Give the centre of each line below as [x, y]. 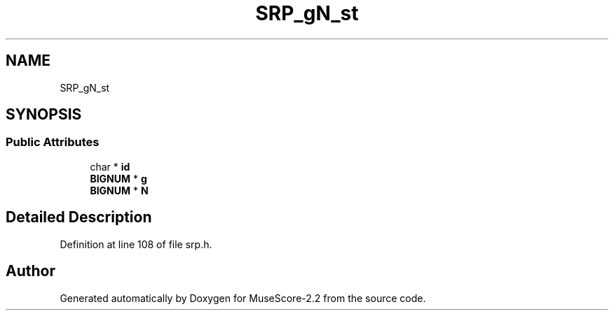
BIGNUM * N [119, 190]
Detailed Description [79, 217]
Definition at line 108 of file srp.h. [136, 244]
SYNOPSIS [44, 115]
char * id [110, 166]
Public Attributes [53, 142]
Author [30, 271]
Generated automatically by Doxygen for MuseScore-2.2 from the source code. [243, 298]
